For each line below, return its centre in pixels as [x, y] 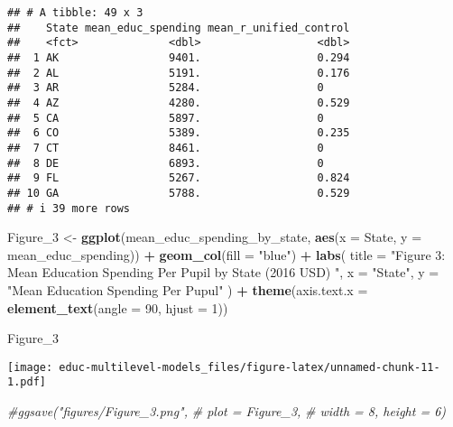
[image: [30, 367]
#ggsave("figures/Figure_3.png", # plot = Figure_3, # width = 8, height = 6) [227, 411]
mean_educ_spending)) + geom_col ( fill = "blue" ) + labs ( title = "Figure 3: [226, 254]
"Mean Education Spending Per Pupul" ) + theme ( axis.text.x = [188, 289]
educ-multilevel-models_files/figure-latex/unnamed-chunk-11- [250, 367]
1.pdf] [27, 382]
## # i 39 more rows [69, 208]
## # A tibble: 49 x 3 [75, 13]
